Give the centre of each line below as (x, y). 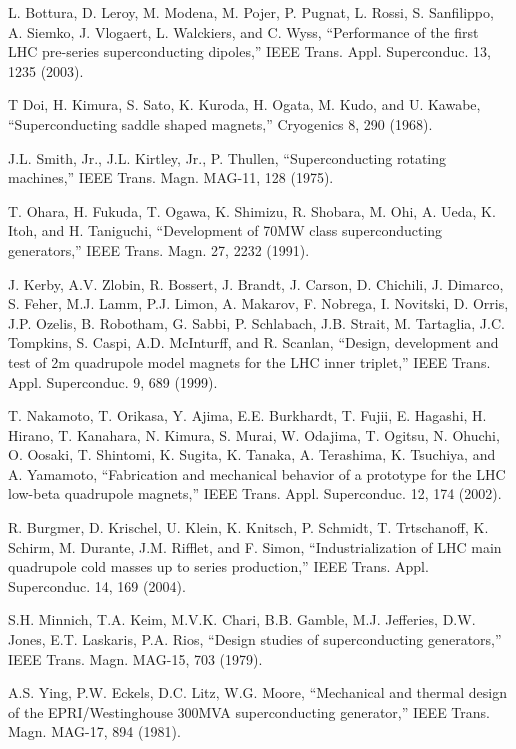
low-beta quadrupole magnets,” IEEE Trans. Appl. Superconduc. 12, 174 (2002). (255, 493)
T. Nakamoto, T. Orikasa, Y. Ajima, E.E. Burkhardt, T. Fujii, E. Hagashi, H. (247, 415)
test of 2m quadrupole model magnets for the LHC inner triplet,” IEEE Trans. (249, 361)
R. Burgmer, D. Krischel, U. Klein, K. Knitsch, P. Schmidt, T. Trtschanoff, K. (248, 527)
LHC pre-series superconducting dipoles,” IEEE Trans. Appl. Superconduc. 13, (249, 51)
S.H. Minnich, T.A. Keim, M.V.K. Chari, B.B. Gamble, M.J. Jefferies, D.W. (242, 619)
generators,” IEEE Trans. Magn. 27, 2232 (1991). (159, 249)
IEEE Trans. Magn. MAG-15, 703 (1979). (135, 658)
